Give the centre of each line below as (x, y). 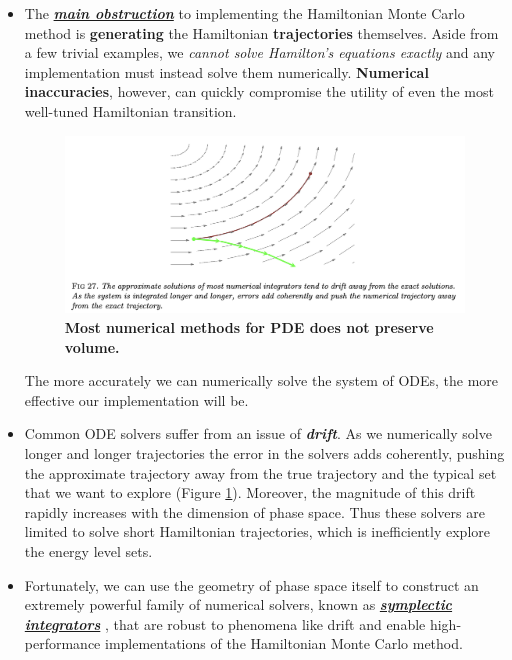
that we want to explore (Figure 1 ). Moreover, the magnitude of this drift (250, 492)
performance (62, 643)
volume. (92, 346)
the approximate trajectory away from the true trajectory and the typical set (260, 472)
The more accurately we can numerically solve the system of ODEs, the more (261, 380)
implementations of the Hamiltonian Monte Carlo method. (283, 643)
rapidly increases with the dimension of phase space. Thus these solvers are (254, 511)
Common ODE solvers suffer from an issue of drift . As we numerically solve (258, 433)
